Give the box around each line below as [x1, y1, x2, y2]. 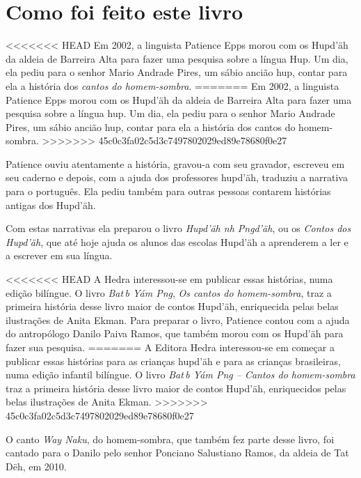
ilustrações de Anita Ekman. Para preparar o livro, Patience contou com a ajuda [6, 312, 350, 327]
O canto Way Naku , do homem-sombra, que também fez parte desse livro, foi [6, 431, 335, 446]
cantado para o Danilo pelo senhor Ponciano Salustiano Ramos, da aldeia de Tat [6, 445, 349, 460]
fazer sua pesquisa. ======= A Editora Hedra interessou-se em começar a [6, 340, 335, 354]
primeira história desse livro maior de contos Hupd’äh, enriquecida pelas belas [6, 299, 339, 314]
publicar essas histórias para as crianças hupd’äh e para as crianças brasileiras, [6, 353, 341, 368]
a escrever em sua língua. [6, 248, 113, 263]
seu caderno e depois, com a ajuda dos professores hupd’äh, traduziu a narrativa [6, 170, 348, 185]
